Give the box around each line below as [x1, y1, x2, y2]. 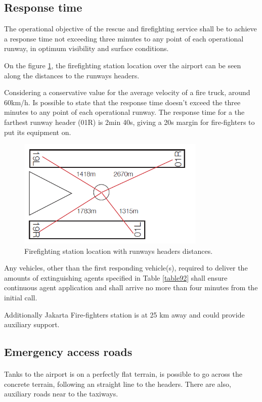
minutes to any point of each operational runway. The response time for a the [4, 107, 245, 117]
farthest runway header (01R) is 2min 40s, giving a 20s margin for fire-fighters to [4, 116, 255, 127]
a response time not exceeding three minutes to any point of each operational [4, 33, 244, 43]
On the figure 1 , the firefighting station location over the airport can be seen [4, 60, 241, 70]
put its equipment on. [4, 126, 71, 137]
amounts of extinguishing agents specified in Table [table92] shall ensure [4, 272, 228, 283]
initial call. [4, 292, 37, 303]
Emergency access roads [4, 344, 133, 360]
